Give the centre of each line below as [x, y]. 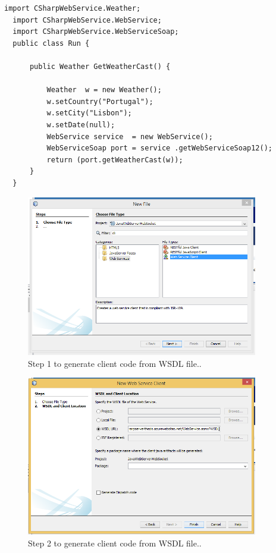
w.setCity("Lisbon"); [89, 113]
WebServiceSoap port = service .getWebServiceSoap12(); [160, 148]
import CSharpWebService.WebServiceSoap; [96, 32]
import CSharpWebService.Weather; [73, 8]
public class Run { [51, 43]
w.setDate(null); [81, 125]
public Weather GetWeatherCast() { [100, 66]
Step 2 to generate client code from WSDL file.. [115, 543]
